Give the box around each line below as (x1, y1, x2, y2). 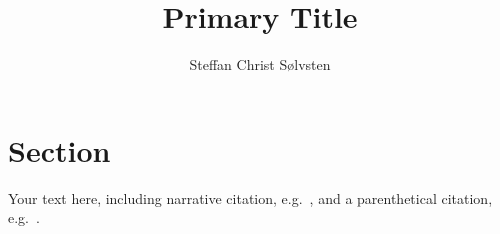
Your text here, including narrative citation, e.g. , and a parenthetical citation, (8, 187, 493, 208)
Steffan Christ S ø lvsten (189, 54, 331, 75)
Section (8, 129, 111, 170)
